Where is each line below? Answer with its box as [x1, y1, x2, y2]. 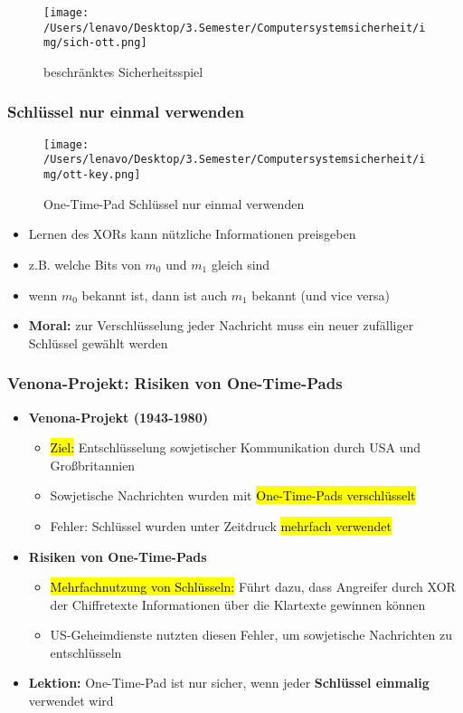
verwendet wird [28, 691, 114, 710]
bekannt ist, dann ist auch [81, 285, 228, 304]
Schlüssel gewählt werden [28, 333, 168, 352]
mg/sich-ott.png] [43, 36, 147, 50]
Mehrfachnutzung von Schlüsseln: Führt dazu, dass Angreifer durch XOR [50, 577, 456, 596]
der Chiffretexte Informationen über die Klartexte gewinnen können [50, 594, 426, 613]
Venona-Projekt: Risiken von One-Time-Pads [7, 372, 343, 395]
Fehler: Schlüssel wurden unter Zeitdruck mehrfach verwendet [50, 516, 392, 535]
